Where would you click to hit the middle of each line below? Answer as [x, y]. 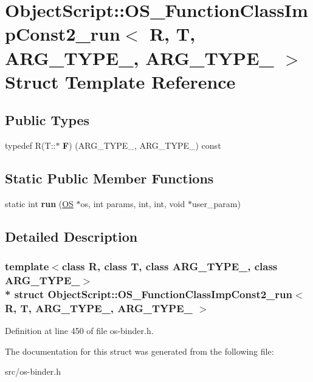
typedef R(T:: [30, 145]
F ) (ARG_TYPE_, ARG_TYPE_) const [142, 145]
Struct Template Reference [120, 81]
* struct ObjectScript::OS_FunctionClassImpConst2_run [149, 294]
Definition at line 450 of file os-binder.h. [79, 331]
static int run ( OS [39, 203]
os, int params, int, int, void [133, 203]
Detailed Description [71, 236]
